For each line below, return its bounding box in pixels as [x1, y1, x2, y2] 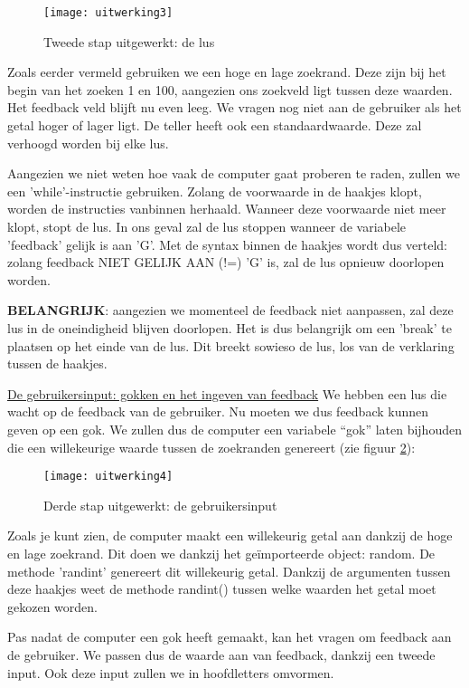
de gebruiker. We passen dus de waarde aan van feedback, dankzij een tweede [7, 645, 436, 664]
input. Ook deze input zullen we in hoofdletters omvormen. [7, 663, 334, 682]
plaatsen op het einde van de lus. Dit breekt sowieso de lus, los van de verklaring [7, 336, 455, 355]
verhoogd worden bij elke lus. [7, 133, 169, 152]
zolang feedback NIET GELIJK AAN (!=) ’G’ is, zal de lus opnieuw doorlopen [7, 253, 445, 272]
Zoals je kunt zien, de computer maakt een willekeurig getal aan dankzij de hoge [7, 526, 453, 545]
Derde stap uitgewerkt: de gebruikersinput [43, 495, 277, 514]
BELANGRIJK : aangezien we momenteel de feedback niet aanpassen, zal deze [7, 301, 454, 320]
